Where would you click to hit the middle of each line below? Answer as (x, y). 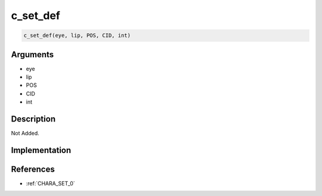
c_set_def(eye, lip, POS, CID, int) (77, 35)
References (33, 169)
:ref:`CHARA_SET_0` (51, 183)
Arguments (32, 55)
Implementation (41, 150)
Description (33, 119)
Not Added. (25, 133)
